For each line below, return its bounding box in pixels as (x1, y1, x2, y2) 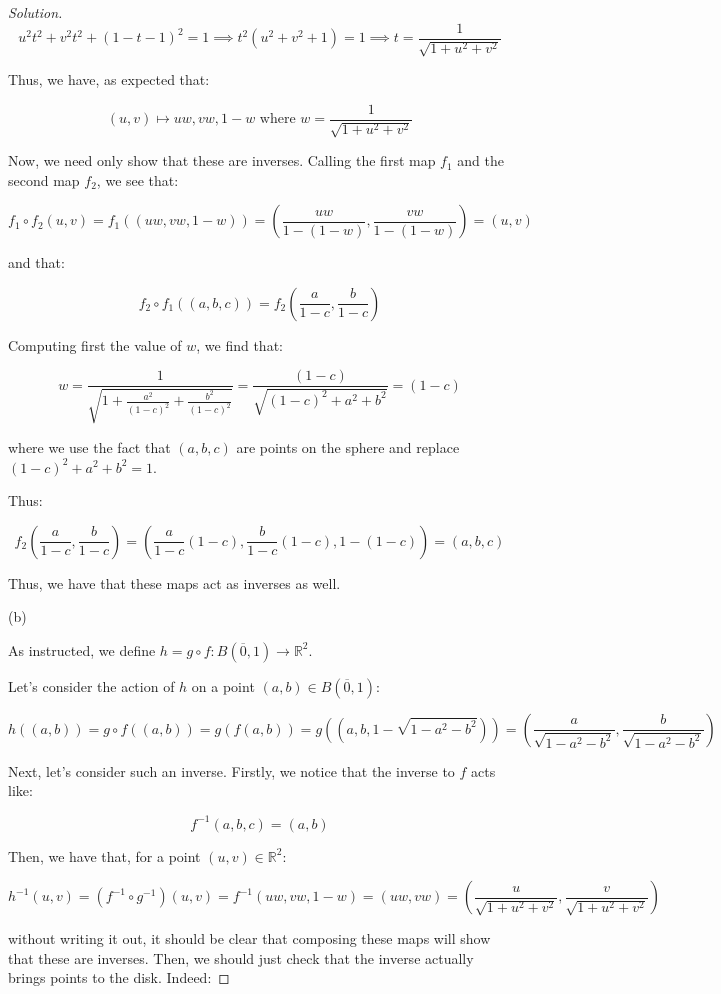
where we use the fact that (8, 436, 171, 457)
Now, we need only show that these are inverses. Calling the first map (8, 150, 436, 171)
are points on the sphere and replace (236, 436, 460, 457)
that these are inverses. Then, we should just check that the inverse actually (8, 947, 474, 968)
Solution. (8, 2, 63, 22)
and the (457, 150, 505, 171)
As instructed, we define (8, 639, 156, 660)
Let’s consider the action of (8, 675, 175, 696)
